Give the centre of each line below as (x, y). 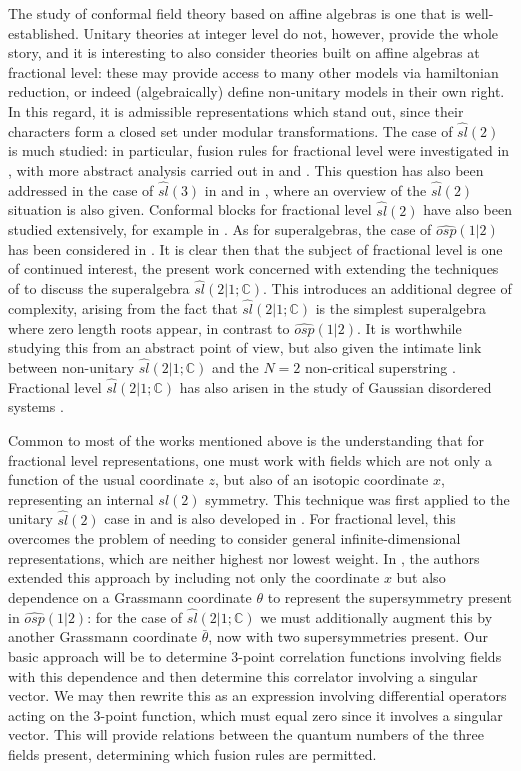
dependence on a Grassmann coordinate (130, 596)
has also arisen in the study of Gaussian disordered (335, 386)
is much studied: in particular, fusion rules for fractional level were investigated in (259, 150)
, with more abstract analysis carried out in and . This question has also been (246, 169)
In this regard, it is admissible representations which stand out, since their (236, 110)
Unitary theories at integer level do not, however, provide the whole (291, 32)
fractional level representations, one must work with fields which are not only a (250, 459)
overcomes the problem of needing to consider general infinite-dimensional (234, 538)
